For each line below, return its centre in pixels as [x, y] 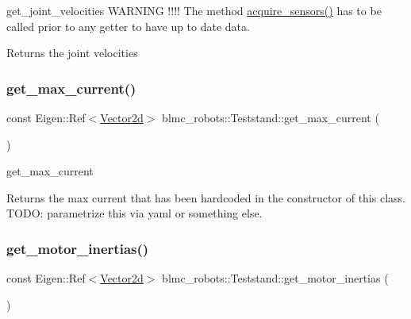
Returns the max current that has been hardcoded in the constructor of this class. [206, 197]
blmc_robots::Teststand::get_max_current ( [271, 117]
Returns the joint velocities [72, 53]
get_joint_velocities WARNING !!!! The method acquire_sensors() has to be [194, 10]
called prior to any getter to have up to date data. [128, 26]
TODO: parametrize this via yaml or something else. [134, 213]
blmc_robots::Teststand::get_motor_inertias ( [275, 278]
